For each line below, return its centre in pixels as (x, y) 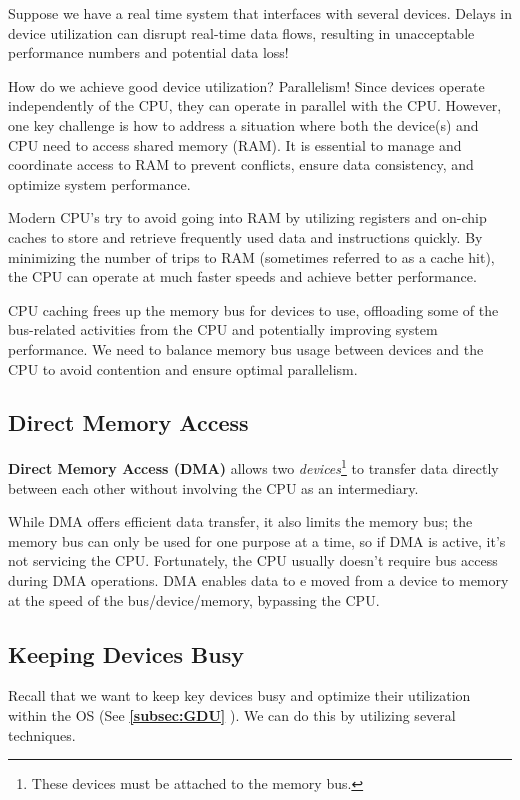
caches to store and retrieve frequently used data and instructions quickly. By (245, 236)
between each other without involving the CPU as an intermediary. (213, 487)
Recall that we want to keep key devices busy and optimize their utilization (239, 695)
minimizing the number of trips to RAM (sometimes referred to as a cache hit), (251, 256)
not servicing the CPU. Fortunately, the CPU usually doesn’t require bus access (253, 560)
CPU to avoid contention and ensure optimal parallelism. (183, 368)
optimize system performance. (99, 183)
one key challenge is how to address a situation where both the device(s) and (243, 124)
